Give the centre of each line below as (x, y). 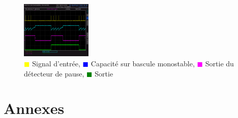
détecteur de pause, (54, 73)
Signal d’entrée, (56, 63)
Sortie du (219, 63)
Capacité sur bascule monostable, (143, 63)
